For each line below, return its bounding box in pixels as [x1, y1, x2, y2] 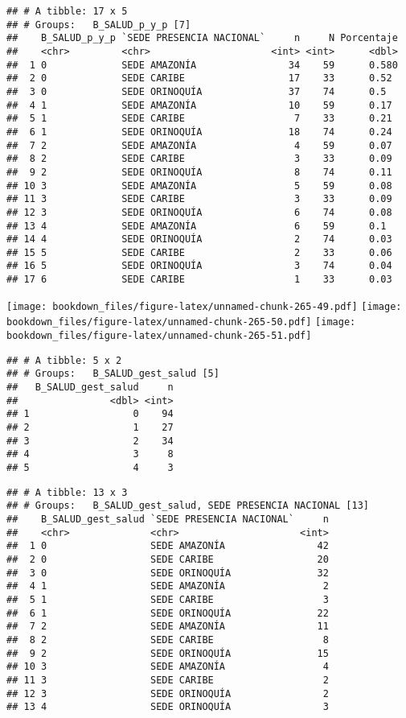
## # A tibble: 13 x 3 [6, 486, 128, 498]
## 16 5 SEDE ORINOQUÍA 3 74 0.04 [6, 260, 392, 272]
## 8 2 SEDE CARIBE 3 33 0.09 [6, 153, 392, 165]
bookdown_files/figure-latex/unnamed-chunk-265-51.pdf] [6, 330, 312, 342]
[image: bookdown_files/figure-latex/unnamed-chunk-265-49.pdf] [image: [6, 300, 402, 312]
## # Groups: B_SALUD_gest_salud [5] [6, 368, 219, 380]
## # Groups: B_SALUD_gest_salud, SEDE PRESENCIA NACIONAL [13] [6, 500, 370, 512]
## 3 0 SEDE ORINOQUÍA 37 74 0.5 [6, 85, 387, 97]
